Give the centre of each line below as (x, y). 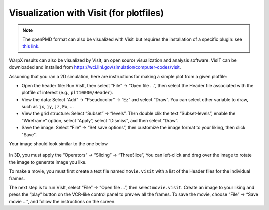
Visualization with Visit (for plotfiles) (87, 13)
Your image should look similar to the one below (59, 144)
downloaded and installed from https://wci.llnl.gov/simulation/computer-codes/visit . (95, 67)
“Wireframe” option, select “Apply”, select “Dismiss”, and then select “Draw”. (100, 120)
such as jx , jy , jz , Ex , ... (48, 107)
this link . (31, 46)
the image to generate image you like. (48, 162)
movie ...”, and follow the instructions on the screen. (62, 201)
